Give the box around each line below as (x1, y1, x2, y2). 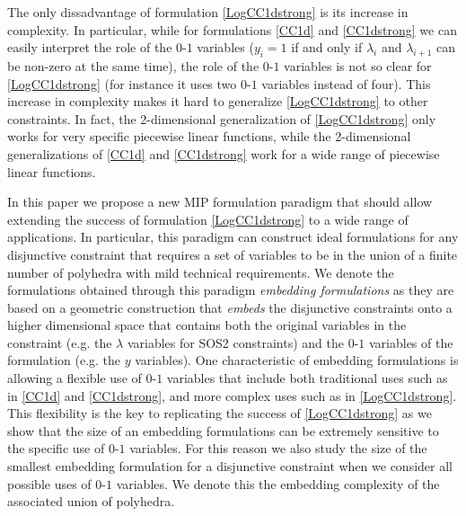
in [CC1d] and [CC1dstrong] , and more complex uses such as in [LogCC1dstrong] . (7, 386, 457, 405)
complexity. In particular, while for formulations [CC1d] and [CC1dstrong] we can (7, 20, 457, 39)
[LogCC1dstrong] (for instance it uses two (7, 74, 237, 93)
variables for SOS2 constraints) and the (127, 333, 344, 351)
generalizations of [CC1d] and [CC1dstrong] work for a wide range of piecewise (7, 144, 440, 163)
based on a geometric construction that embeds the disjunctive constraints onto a (7, 298, 453, 316)
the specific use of (7, 439, 105, 458)
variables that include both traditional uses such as (166, 369, 448, 387)
